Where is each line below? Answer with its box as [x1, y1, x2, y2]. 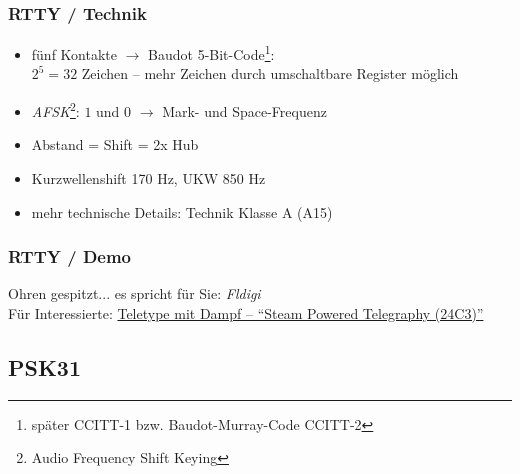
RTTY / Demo [8, 244, 132, 269]
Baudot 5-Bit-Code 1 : [148, 41, 275, 64]
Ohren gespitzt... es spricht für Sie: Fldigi [8, 283, 261, 304]
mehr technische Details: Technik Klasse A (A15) [31, 201, 333, 222]
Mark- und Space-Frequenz [162, 100, 327, 121]
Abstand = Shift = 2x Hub [31, 134, 199, 155]
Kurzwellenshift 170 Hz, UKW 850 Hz [31, 167, 266, 188]
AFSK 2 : [31, 98, 80, 121]
